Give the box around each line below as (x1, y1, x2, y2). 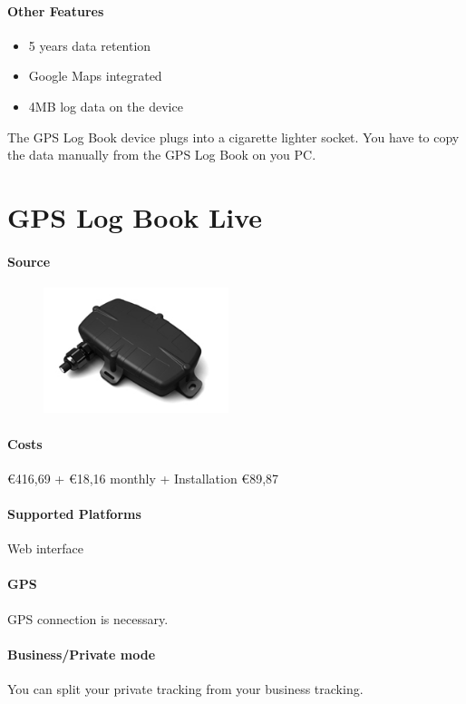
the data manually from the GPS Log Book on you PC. (7, 145, 316, 164)
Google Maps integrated (28, 66, 162, 85)
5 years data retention (28, 35, 151, 54)
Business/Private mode (7, 644, 156, 663)
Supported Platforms (7, 504, 141, 523)
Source (7, 251, 51, 270)
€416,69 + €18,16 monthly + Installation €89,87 (7, 468, 279, 487)
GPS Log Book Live (7, 198, 263, 235)
